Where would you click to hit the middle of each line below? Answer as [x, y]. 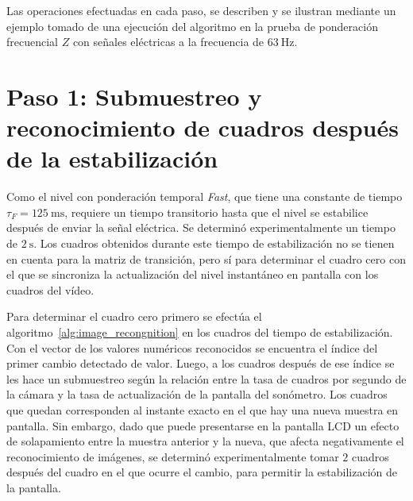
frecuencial [32, 42]
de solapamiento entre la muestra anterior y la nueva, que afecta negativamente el [205, 441]
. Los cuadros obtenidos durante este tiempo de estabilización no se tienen [214, 243]
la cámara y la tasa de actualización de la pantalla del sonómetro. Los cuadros [197, 394]
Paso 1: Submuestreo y [134, 96]
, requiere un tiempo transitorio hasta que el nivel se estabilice [216, 212]
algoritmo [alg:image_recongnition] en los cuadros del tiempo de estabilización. [200, 332]
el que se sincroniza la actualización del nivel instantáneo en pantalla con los [193, 274]
